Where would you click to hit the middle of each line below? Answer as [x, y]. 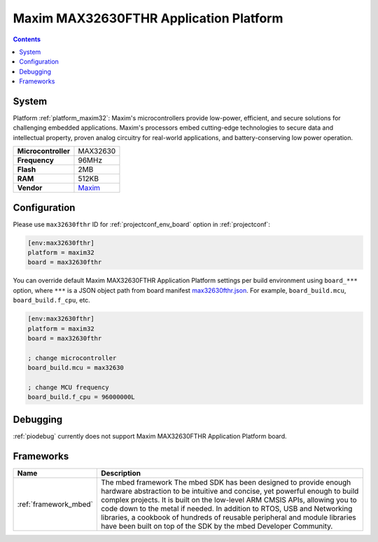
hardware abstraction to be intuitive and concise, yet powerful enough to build [230, 491]
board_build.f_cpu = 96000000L [82, 397]
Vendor [30, 188]
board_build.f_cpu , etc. [51, 300]
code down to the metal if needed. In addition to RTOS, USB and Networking [226, 508]
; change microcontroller [72, 358]
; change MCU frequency [69, 387]
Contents [27, 39]
